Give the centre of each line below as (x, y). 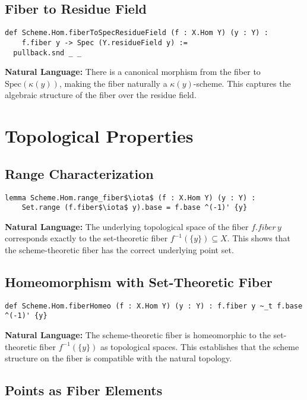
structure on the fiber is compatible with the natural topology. (118, 358)
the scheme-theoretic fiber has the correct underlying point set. (119, 250)
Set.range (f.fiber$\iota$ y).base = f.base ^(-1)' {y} (134, 208)
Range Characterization (79, 173)
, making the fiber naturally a (113, 83)
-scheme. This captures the (242, 83)
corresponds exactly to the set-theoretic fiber (86, 238)
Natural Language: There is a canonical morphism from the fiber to (133, 72)
